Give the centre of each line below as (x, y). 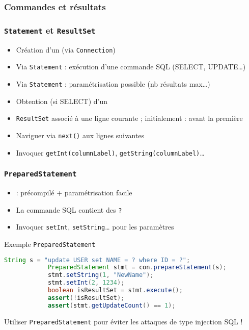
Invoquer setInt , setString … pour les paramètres (95, 227)
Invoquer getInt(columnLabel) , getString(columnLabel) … (110, 152)
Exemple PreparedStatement (50, 244)
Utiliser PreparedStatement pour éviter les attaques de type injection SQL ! (123, 321)
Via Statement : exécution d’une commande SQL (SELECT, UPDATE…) (131, 67)
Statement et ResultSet (50, 30)
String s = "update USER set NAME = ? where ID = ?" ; (97, 260)
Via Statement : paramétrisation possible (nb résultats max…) (113, 83)
